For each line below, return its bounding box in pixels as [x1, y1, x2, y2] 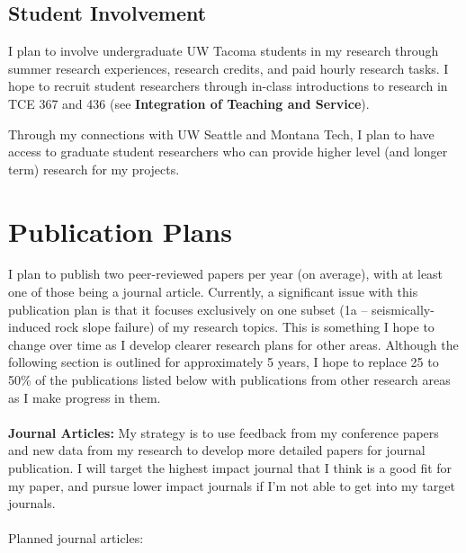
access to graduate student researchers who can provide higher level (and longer [8, 142, 448, 161]
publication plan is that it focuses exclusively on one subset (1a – [8, 299, 368, 318]
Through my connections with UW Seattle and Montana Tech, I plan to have [8, 124, 435, 143]
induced [8, 317, 51, 336]
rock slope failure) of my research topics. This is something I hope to [55, 317, 435, 336]
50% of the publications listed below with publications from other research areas [8, 370, 451, 389]
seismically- [372, 299, 435, 318]
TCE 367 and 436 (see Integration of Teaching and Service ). [8, 94, 370, 112]
